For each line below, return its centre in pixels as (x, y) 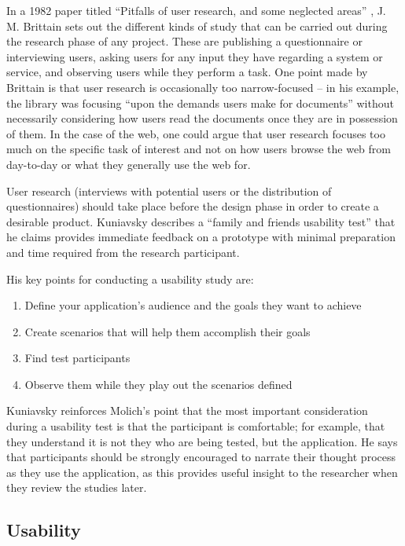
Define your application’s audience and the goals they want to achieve (193, 305)
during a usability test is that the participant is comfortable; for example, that (196, 426)
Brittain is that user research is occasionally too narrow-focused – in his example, (203, 87)
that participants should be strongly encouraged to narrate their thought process (201, 457)
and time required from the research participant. (123, 252)
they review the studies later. (77, 487)
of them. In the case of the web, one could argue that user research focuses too (196, 133)
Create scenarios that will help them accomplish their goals (168, 331)
